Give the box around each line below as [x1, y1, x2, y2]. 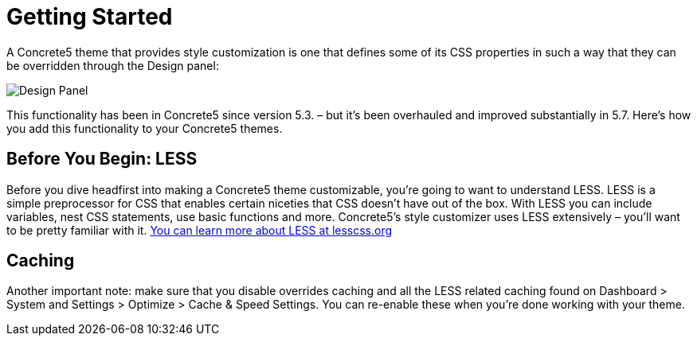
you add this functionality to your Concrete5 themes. [6, 121, 283, 135]
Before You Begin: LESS [6, 149, 198, 169]
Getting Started [6, 3, 173, 30]
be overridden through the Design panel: [6, 58, 219, 72]
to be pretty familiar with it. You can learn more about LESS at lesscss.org [6, 223, 393, 237]
